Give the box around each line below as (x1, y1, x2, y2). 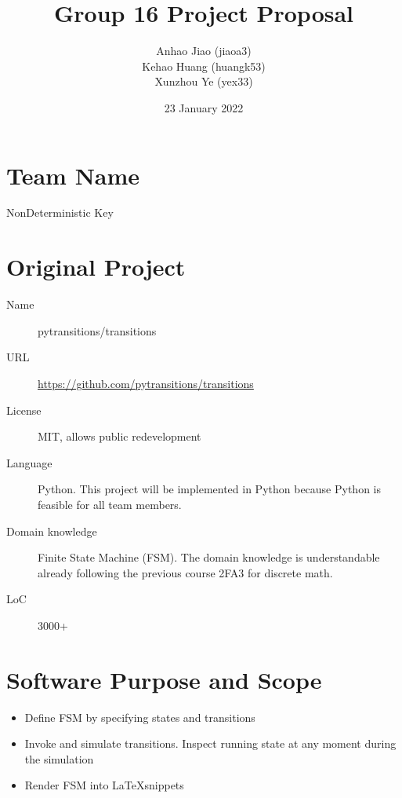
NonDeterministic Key (6, 204, 114, 221)
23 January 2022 (164, 99, 244, 115)
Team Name (6, 159, 140, 191)
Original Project (6, 251, 186, 283)
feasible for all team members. (38, 496, 182, 512)
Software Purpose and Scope (6, 663, 322, 695)
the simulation (24, 750, 94, 767)
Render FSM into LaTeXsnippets (24, 777, 184, 793)
